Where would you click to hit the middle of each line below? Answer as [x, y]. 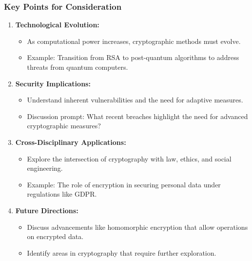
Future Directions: [47, 210]
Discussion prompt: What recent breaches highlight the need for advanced [137, 116]
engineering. [45, 168]
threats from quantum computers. [78, 67]
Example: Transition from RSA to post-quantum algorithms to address [133, 57]
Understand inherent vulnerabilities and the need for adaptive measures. [135, 100]
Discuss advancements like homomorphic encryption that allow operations [137, 227]
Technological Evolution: [57, 25]
